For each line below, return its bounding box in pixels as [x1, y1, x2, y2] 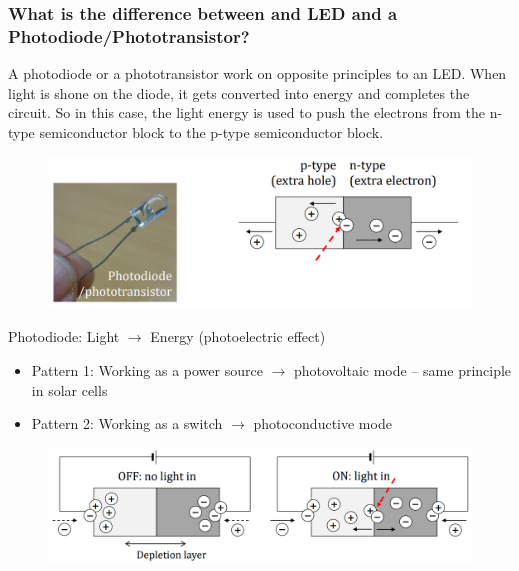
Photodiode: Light [8, 326, 120, 347]
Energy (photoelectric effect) [150, 326, 326, 347]
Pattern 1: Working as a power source [31, 360, 263, 381]
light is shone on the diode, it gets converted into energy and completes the [8, 82, 470, 103]
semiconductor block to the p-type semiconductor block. [39, 121, 384, 142]
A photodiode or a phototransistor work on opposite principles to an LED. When [8, 63, 507, 84]
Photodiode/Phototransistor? [8, 23, 250, 48]
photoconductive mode [253, 413, 392, 434]
